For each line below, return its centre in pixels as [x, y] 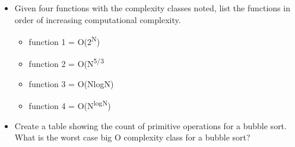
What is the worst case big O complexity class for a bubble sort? [132, 137]
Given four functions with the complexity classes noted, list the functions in [152, 8]
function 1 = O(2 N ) [64, 41]
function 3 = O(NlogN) [71, 83]
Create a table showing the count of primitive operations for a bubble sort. [150, 125]
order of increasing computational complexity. [98, 19]
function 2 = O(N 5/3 [66, 63]
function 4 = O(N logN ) [70, 105]
